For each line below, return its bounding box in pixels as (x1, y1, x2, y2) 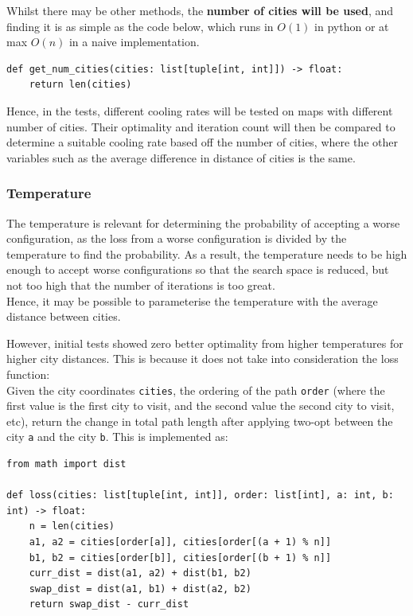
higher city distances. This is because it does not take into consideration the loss (6, 350, 399, 367)
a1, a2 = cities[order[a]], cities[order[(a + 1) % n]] (29, 536, 332, 548)
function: (6, 365, 50, 382)
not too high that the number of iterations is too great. (6, 276, 275, 293)
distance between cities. (6, 308, 121, 325)
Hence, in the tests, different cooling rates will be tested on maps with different (6, 102, 393, 119)
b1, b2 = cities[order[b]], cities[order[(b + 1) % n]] (29, 552, 332, 563)
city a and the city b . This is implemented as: (6, 428, 228, 445)
